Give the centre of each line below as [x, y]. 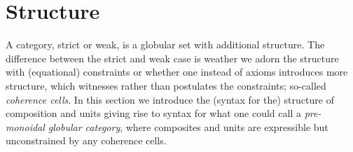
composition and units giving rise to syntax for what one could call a [153, 113]
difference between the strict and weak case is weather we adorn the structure [172, 58]
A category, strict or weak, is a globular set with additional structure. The [165, 44]
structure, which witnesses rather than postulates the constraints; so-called [166, 85]
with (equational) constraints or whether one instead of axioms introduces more [177, 72]
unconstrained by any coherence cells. [86, 140]
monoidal [25, 126]
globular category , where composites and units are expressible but [188, 126]
